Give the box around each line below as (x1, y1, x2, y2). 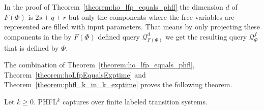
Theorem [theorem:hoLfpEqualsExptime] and (4, 69, 146, 80)
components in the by (4, 31, 72, 42)
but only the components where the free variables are (68, 11, 234, 22)
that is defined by (4, 42, 59, 53)
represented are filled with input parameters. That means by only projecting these (4, 21, 260, 32)
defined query (98, 31, 140, 42)
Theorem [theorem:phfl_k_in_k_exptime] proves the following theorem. (4, 79, 232, 90)
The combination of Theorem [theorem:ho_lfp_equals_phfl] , (4, 59, 195, 70)
